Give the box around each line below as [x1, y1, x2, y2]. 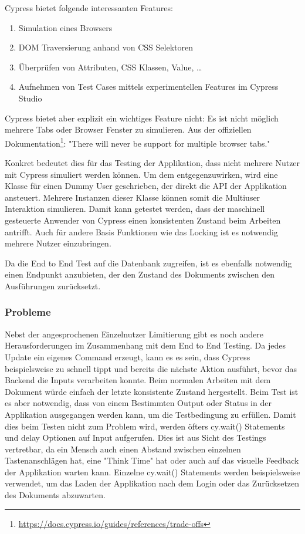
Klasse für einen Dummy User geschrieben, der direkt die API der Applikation [5, 180, 287, 192]
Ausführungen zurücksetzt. [5, 279, 101, 292]
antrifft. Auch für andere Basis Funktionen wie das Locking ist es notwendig [5, 225, 278, 238]
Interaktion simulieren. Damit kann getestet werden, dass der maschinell [5, 202, 265, 215]
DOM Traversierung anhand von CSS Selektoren [18, 41, 193, 53]
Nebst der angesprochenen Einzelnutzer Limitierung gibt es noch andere [5, 327, 264, 340]
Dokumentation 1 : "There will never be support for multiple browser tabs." [5, 135, 270, 149]
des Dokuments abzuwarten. [5, 489, 106, 501]
